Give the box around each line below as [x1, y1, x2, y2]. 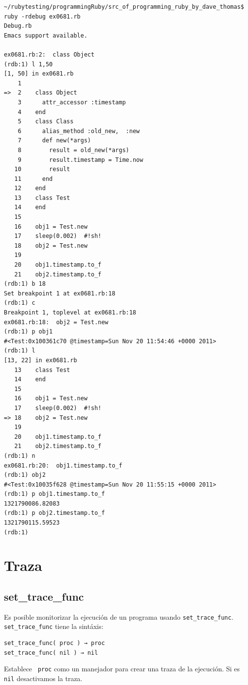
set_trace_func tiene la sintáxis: [4, 621, 104, 631]
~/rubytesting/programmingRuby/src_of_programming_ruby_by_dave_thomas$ [4, 3, 244, 10]
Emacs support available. [4, 32, 88, 39]
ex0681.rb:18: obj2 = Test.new [4, 318, 108, 326]
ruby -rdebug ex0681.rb [4, 13, 81, 20]
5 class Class [18, 118, 74, 125]
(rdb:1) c [4, 299, 35, 307]
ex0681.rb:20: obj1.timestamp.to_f [4, 462, 123, 469]
